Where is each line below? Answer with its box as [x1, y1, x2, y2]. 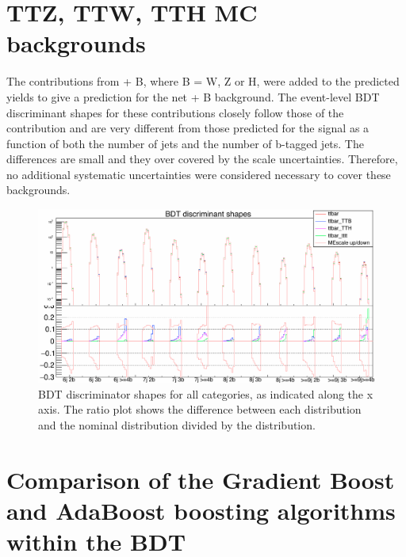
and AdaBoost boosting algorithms [6, 494, 396, 526]
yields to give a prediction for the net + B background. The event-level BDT [6, 88, 380, 105]
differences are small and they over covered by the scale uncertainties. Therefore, [6, 151, 398, 167]
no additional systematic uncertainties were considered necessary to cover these [6, 166, 391, 182]
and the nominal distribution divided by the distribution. [38, 416, 316, 433]
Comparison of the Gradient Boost [6, 463, 395, 495]
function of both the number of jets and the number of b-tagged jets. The [6, 135, 364, 151]
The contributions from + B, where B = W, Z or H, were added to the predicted [6, 73, 400, 90]
